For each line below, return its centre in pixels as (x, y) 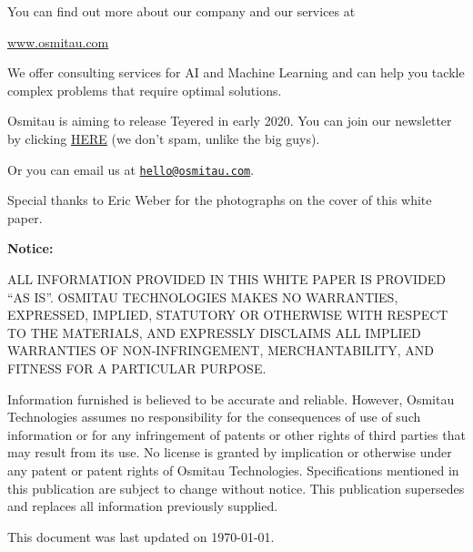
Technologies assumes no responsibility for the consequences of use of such (214, 417)
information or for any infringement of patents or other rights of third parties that (236, 434)
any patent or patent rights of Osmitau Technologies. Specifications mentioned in (233, 470)
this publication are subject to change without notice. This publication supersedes (236, 488)
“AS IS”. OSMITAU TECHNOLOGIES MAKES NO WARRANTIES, (203, 296)
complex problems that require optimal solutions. (145, 90)
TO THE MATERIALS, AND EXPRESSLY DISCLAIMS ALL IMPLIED (214, 332)
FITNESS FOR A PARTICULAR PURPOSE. (137, 368)
